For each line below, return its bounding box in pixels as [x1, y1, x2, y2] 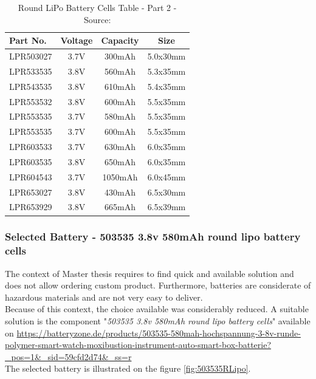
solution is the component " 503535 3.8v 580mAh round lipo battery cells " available [5, 315, 311, 327]
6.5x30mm [147, 185, 186, 198]
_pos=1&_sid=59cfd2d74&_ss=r [5, 350, 132, 363]
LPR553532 [9, 95, 52, 108]
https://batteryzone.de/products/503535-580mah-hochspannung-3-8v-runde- [16, 326, 301, 339]
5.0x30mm [147, 50, 186, 63]
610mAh [105, 80, 136, 92]
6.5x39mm [147, 200, 186, 213]
